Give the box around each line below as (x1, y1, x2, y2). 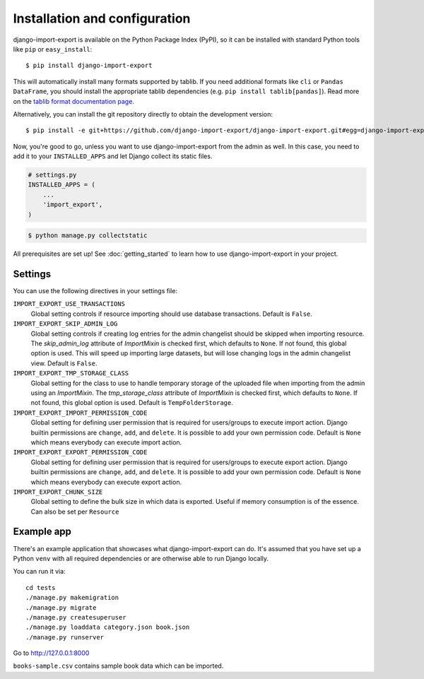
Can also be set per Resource (30, 507, 119, 516)
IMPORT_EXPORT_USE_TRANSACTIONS (13, 300, 125, 308)
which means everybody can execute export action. (30, 478, 182, 486)
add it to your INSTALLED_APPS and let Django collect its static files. (13, 152, 213, 160)
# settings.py (28, 171, 77, 179)
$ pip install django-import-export (25, 61, 153, 70)
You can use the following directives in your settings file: (13, 287, 178, 295)
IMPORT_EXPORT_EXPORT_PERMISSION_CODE (13, 449, 148, 456)
